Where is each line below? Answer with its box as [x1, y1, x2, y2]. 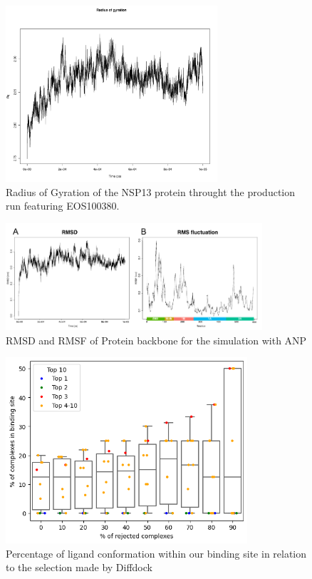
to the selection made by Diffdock [6, 560, 152, 575]
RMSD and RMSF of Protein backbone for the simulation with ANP [6, 332, 307, 347]
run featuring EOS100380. [6, 198, 120, 213]
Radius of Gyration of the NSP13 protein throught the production [6, 184, 296, 199]
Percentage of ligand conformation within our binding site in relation [6, 545, 307, 560]
